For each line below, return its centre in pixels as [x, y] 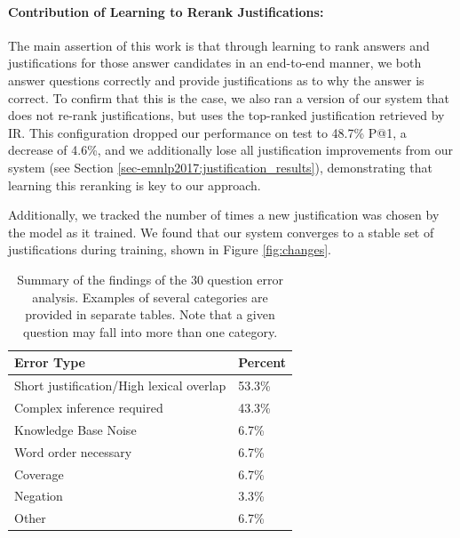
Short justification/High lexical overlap [120, 385]
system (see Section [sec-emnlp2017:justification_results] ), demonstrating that [220, 167]
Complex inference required [89, 407]
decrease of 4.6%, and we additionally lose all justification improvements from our [230, 150]
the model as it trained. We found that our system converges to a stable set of [221, 232]
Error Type [50, 362]
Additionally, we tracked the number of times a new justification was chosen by [224, 215]
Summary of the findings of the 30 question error [150, 279]
